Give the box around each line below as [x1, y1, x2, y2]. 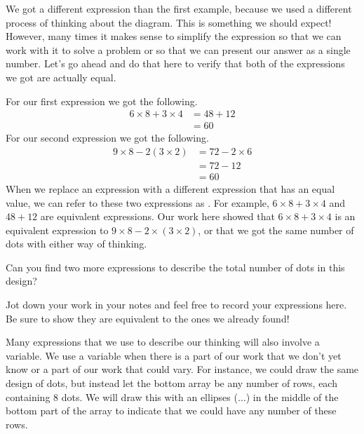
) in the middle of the [245, 389, 339, 404]
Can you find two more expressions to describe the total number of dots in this [6, 259, 345, 274]
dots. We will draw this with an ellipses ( [61, 389, 238, 404]
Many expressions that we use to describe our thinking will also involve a [6, 334, 320, 349]
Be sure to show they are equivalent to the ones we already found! [6, 311, 290, 325]
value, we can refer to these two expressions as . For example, [6, 195, 269, 210]
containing [6, 389, 50, 404]
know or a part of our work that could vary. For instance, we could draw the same [6, 362, 359, 377]
